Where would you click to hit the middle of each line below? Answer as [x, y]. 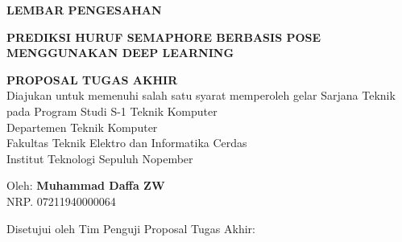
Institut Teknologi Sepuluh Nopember [100, 158]
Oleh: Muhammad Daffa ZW [86, 185]
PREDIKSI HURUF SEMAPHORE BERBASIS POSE [164, 37]
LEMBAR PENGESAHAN [84, 10]
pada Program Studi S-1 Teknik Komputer [112, 111]
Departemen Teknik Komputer [82, 127]
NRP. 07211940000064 [61, 201]
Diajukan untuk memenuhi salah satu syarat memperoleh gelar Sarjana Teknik [201, 95]
